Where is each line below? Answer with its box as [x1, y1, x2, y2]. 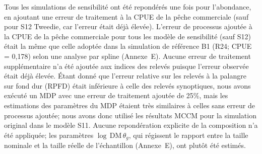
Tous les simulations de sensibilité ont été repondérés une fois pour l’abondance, [4, 2, 251, 12]
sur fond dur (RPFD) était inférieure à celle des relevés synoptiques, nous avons [4, 80, 251, 91]
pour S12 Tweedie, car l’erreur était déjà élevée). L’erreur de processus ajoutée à [4, 21, 252, 32]
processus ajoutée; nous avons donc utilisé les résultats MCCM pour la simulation [4, 110, 256, 120]
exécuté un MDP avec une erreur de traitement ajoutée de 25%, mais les [4, 90, 228, 101]
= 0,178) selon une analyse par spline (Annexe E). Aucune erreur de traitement [4, 50, 251, 61]
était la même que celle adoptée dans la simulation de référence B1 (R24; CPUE [4, 41, 252, 51]
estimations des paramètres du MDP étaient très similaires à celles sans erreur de [4, 100, 255, 110]
